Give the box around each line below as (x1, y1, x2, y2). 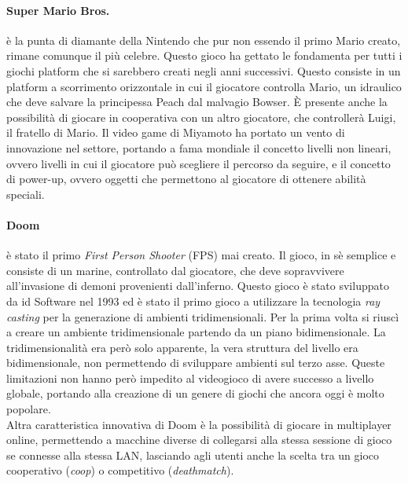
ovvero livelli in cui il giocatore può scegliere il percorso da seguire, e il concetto (6, 155, 391, 171)
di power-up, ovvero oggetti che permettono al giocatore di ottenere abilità (6, 170, 366, 187)
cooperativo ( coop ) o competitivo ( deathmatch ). (6, 462, 234, 478)
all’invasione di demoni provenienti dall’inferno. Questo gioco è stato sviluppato (6, 277, 389, 294)
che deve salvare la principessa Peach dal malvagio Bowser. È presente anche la (6, 93, 388, 110)
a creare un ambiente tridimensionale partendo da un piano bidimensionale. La (6, 324, 386, 340)
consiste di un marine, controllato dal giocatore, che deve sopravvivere (6, 262, 344, 278)
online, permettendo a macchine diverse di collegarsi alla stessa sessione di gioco (6, 431, 392, 448)
